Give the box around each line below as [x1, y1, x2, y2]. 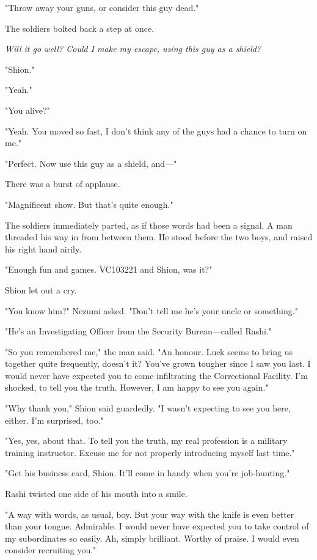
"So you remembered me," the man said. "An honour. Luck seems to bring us [5, 345, 293, 358]
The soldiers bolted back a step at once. [5, 21, 155, 34]
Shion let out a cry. [5, 283, 77, 296]
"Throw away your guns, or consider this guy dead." [5, 1, 199, 13]
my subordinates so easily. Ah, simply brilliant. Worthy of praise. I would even [5, 531, 299, 544]
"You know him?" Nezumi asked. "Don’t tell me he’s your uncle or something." [5, 304, 298, 317]
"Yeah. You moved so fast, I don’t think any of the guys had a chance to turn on [5, 124, 307, 137]
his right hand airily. [5, 242, 82, 255]
